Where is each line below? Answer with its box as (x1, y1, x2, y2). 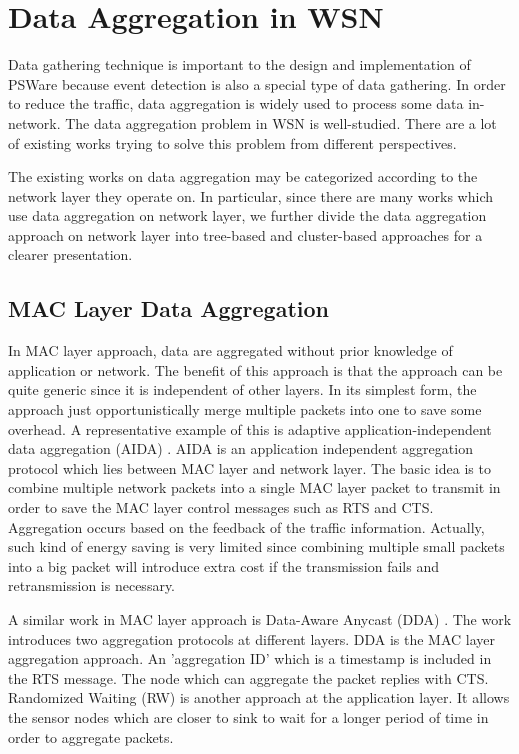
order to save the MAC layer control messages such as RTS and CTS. (8, 497, 434, 518)
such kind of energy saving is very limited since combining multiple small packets (8, 536, 505, 557)
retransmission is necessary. (8, 575, 176, 596)
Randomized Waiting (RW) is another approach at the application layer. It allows (8, 687, 510, 708)
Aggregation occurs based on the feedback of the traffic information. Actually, (8, 516, 485, 537)
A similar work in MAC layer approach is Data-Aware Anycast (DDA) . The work (8, 608, 512, 629)
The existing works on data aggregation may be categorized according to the (8, 166, 478, 187)
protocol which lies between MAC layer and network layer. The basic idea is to (8, 457, 491, 478)
